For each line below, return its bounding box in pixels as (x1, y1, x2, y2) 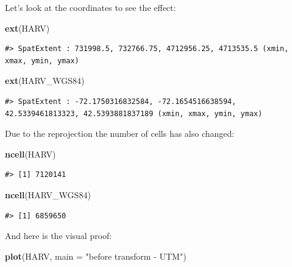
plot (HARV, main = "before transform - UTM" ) (5, 249, 187, 262)
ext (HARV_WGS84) (5, 74, 85, 87)
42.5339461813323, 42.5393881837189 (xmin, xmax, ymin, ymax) (5, 109, 263, 118)
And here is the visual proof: (5, 229, 112, 242)
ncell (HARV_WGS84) (5, 188, 91, 201)
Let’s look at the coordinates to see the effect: (5, 1, 176, 13)
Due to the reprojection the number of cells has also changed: (5, 127, 235, 140)
